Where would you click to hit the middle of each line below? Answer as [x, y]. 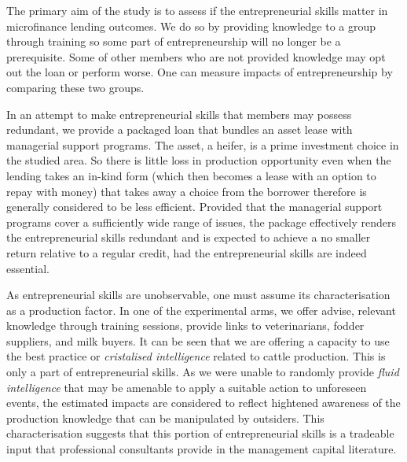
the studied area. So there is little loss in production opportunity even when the [199, 160]
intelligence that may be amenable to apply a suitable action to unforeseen [187, 387]
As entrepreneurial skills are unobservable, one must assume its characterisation [198, 295]
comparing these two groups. [75, 87]
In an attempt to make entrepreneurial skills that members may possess [179, 114]
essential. [28, 268]
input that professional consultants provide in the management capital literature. [202, 449]
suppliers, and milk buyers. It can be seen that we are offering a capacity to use [198, 340]
